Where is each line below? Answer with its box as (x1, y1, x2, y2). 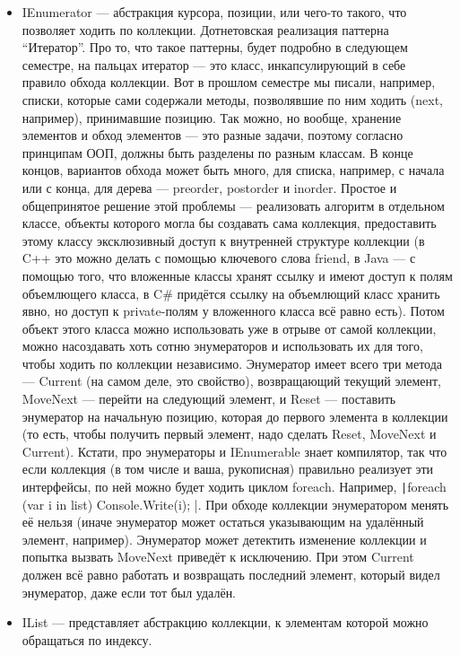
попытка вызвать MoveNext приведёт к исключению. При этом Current (22, 547, 414, 566)
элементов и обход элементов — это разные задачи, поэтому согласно (22, 126, 404, 144)
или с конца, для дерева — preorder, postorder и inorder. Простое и (22, 178, 397, 196)
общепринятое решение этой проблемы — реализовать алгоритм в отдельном (22, 196, 445, 214)
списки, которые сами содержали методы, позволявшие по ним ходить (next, (22, 90, 443, 109)
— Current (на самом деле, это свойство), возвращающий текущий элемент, (22, 371, 441, 390)
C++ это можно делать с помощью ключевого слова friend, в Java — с (22, 249, 416, 267)
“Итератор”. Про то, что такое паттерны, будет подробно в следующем (22, 38, 408, 57)
